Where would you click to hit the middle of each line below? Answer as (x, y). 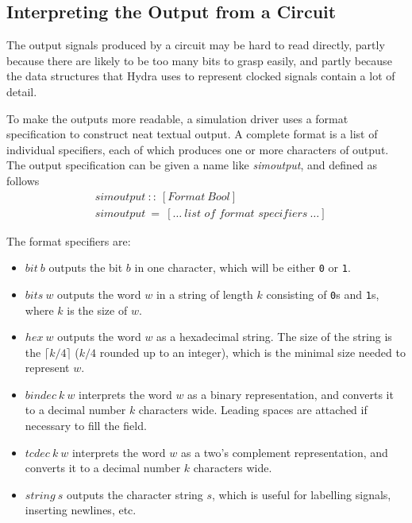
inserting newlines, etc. (81, 510)
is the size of (97, 310)
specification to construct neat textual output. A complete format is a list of (192, 134)
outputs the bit (86, 267)
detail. (22, 91)
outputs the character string (135, 494)
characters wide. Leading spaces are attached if (253, 410)
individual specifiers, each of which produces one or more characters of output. (198, 149)
